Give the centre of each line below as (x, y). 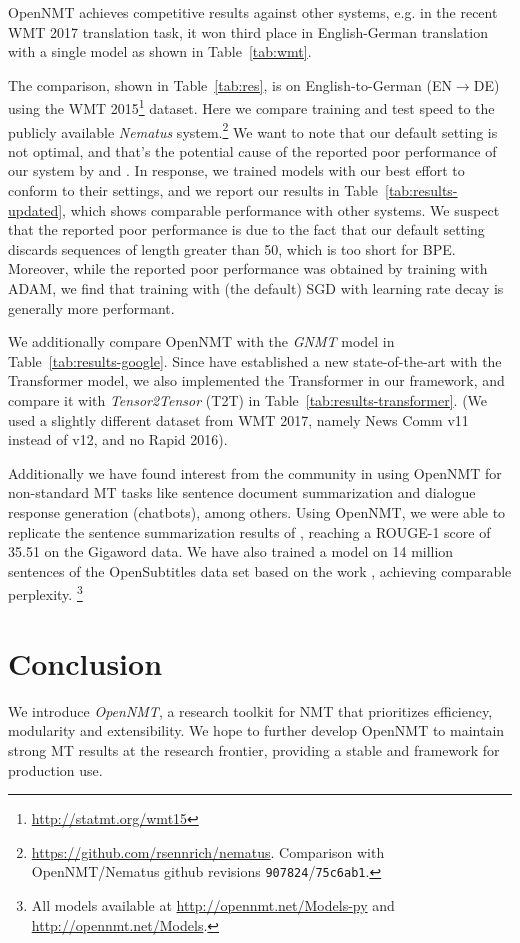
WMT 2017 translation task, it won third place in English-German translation (248, 31)
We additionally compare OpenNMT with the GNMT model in (201, 341)
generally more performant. (91, 307)
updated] (35, 209)
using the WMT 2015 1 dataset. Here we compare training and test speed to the (251, 107)
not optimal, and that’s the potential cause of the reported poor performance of (252, 150)
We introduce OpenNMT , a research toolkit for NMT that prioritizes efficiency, (250, 710)
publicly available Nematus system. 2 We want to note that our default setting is (253, 130)
